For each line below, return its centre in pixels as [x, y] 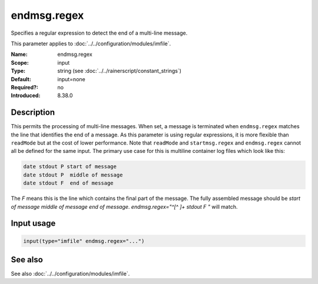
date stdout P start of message [70, 167]
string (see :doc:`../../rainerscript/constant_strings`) [120, 71]
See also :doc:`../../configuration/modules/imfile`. [70, 274]
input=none [71, 79]
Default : [21, 79]
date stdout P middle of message [73, 175]
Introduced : [26, 96]
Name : [19, 54]
